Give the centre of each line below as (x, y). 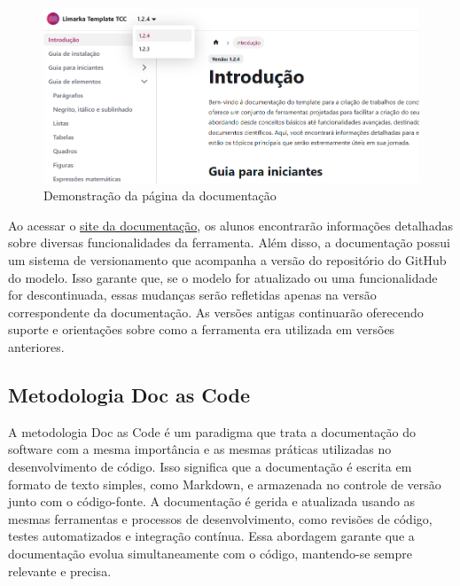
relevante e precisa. (60, 570)
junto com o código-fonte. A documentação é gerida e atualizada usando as (212, 501)
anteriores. (36, 347)
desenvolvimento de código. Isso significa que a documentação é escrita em (210, 467)
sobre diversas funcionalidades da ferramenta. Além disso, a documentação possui (229, 242)
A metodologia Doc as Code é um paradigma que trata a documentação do (212, 431)
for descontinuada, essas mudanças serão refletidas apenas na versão (192, 295)
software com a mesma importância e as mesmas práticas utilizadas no (200, 449)
